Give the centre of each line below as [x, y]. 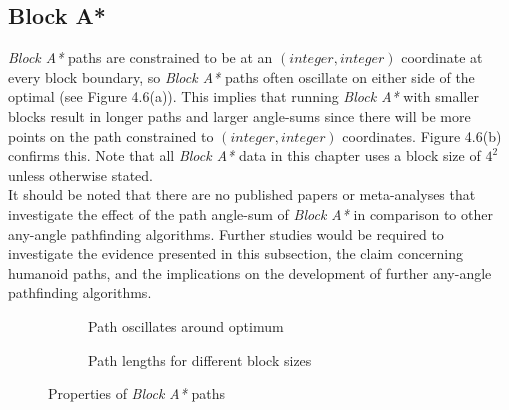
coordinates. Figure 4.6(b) [422, 135]
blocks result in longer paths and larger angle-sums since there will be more [239, 115]
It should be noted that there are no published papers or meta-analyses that [242, 194]
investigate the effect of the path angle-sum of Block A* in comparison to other [250, 213]
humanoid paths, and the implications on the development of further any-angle [250, 272]
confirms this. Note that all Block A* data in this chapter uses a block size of [244, 155]
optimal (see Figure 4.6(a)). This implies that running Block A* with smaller [243, 96]
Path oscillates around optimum [186, 325]
